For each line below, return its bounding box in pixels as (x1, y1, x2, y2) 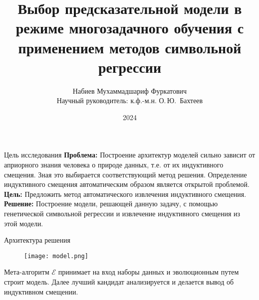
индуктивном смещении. (4, 286, 78, 297)
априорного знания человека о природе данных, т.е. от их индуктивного (4, 159, 224, 170)
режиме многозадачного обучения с (15, 17, 244, 38)
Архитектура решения (4, 235, 70, 245)
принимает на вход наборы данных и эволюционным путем (58, 267, 239, 277)
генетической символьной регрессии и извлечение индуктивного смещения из (4, 208, 241, 219)
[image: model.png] (24, 252, 88, 260)
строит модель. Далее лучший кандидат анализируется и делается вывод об (4, 277, 234, 287)
